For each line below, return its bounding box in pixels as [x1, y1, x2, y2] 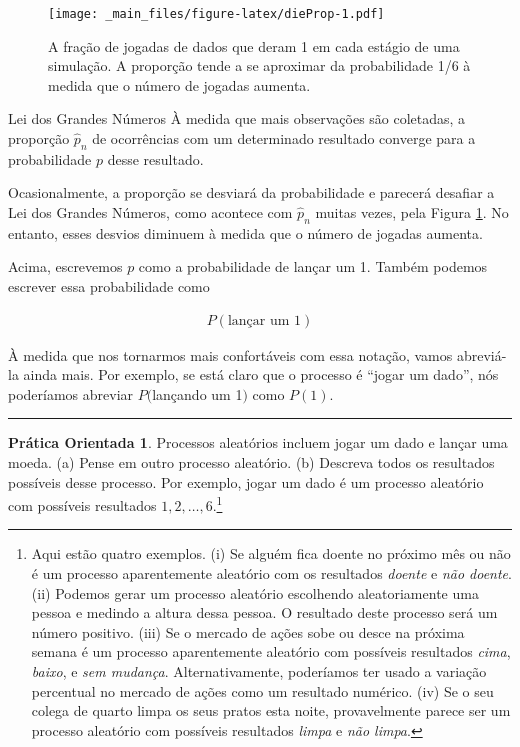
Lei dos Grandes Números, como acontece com [8, 202, 293, 223]
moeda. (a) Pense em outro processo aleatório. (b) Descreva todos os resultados [8, 452, 495, 472]
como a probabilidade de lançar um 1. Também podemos [138, 256, 488, 277]
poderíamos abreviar [8, 383, 134, 404]
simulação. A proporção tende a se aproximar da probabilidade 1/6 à [48, 55, 471, 76]
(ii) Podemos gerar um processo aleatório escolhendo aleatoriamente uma [31, 582, 479, 603]
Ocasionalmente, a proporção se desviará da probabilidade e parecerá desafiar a [8, 182, 495, 203]
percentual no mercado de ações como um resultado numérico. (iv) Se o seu [31, 680, 494, 701]
